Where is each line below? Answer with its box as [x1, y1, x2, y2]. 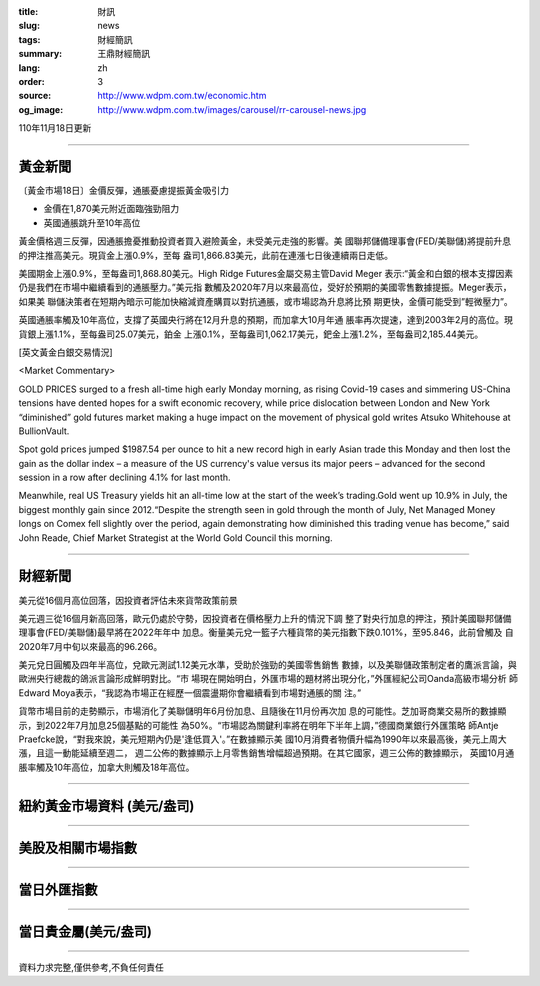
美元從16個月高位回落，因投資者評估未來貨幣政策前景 [18, 594, 239, 606]
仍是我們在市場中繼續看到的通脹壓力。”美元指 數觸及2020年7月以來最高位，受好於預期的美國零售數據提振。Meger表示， [18, 281, 512, 294]
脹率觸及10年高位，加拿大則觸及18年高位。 [18, 761, 195, 773]
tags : [18, 33, 41, 45]
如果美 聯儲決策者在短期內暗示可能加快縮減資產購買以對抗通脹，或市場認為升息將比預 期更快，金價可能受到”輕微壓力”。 [18, 295, 514, 307]
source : [18, 90, 52, 102]
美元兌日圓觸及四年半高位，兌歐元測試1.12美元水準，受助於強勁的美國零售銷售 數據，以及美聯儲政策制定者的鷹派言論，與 [18, 659, 517, 671]
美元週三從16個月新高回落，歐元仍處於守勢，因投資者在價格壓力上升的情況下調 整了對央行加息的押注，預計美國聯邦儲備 [18, 612, 512, 624]
